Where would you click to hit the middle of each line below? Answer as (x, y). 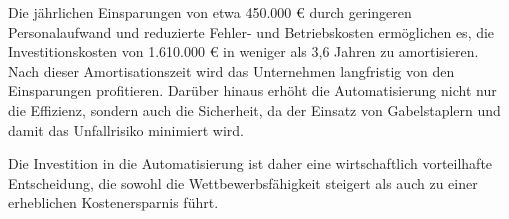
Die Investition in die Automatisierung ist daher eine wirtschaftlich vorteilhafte (250, 163)
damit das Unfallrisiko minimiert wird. (126, 129)
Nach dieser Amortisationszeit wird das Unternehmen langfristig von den (231, 70)
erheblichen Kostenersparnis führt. (113, 202)
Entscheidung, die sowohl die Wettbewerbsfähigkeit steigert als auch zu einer (243, 182)
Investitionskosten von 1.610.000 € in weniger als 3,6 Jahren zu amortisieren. (243, 51)
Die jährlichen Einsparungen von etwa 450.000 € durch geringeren (210, 12)
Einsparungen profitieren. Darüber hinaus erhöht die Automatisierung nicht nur (252, 90)
